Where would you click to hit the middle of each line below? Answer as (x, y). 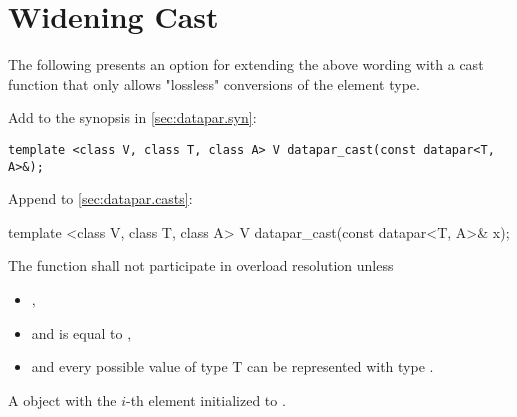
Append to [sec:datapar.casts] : (100, 198)
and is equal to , (81, 332)
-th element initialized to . (206, 399)
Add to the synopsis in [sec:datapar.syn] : (132, 117)
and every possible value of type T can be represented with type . (232, 366)
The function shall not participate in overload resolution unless (201, 265)
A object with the (62, 399)
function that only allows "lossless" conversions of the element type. (214, 83)
